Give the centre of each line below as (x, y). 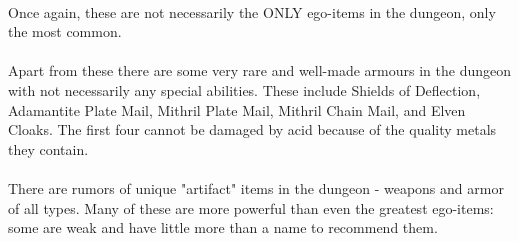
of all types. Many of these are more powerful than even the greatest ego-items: (251, 207)
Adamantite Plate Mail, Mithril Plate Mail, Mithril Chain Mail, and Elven (237, 109)
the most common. (65, 31)
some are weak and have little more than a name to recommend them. (223, 227)
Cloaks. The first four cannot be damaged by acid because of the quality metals (252, 129)
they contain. (48, 148)
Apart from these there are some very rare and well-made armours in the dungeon (259, 70)
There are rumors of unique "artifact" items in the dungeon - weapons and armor (256, 187)
